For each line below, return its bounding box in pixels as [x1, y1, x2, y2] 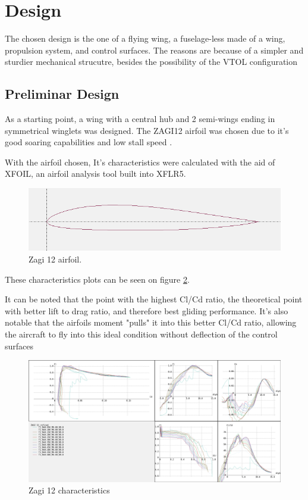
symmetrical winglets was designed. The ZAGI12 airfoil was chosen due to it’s [5, 124, 289, 136]
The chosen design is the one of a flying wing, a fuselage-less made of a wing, [5, 32, 285, 45]
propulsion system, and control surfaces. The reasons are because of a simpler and [5, 43, 304, 56]
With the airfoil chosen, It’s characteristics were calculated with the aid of [5, 155, 275, 168]
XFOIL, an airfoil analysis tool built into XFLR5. [5, 167, 186, 180]
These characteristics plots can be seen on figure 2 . [5, 273, 190, 285]
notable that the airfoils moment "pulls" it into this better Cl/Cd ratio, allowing [5, 316, 297, 329]
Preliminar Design [5, 85, 120, 103]
